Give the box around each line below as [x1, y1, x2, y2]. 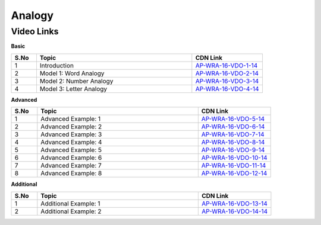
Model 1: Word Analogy [39, 69, 105, 77]
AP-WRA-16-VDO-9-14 [201, 146, 265, 154]
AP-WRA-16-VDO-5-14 [201, 115, 265, 123]
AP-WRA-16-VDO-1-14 [195, 61, 258, 69]
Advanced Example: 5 [40, 146, 102, 154]
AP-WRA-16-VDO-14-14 [201, 207, 268, 216]
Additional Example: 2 [40, 207, 102, 216]
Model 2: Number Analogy [39, 77, 114, 85]
